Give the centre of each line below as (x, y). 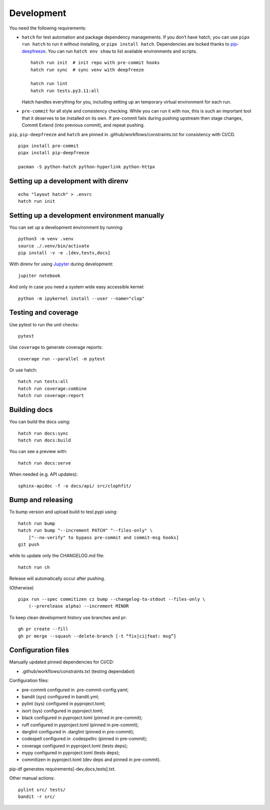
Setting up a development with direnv (69, 181)
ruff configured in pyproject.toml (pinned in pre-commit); (80, 725)
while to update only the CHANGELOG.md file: (57, 556)
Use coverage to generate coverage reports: (56, 347)
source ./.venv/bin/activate (54, 246)
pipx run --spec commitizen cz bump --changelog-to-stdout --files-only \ (112, 599)
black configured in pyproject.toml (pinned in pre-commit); (82, 718)
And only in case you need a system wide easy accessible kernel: (77, 287)
